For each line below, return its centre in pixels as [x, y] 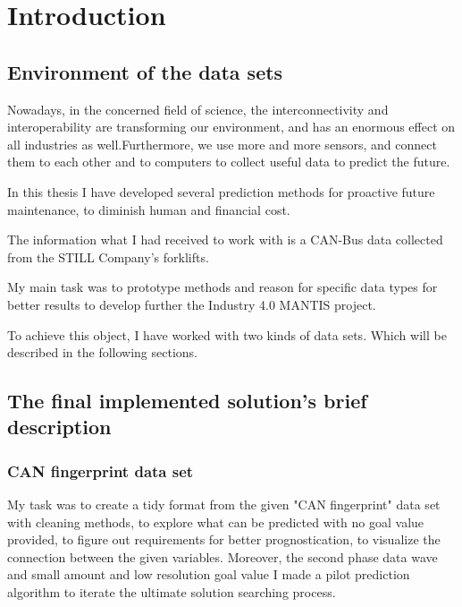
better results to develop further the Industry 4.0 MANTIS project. [192, 304]
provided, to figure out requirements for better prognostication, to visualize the [224, 539]
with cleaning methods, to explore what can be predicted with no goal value [216, 522]
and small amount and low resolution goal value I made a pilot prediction [209, 574]
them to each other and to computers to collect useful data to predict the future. [229, 162]
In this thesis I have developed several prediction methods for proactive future [221, 191]
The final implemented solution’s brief [187, 401]
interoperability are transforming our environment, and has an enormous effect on [231, 127]
